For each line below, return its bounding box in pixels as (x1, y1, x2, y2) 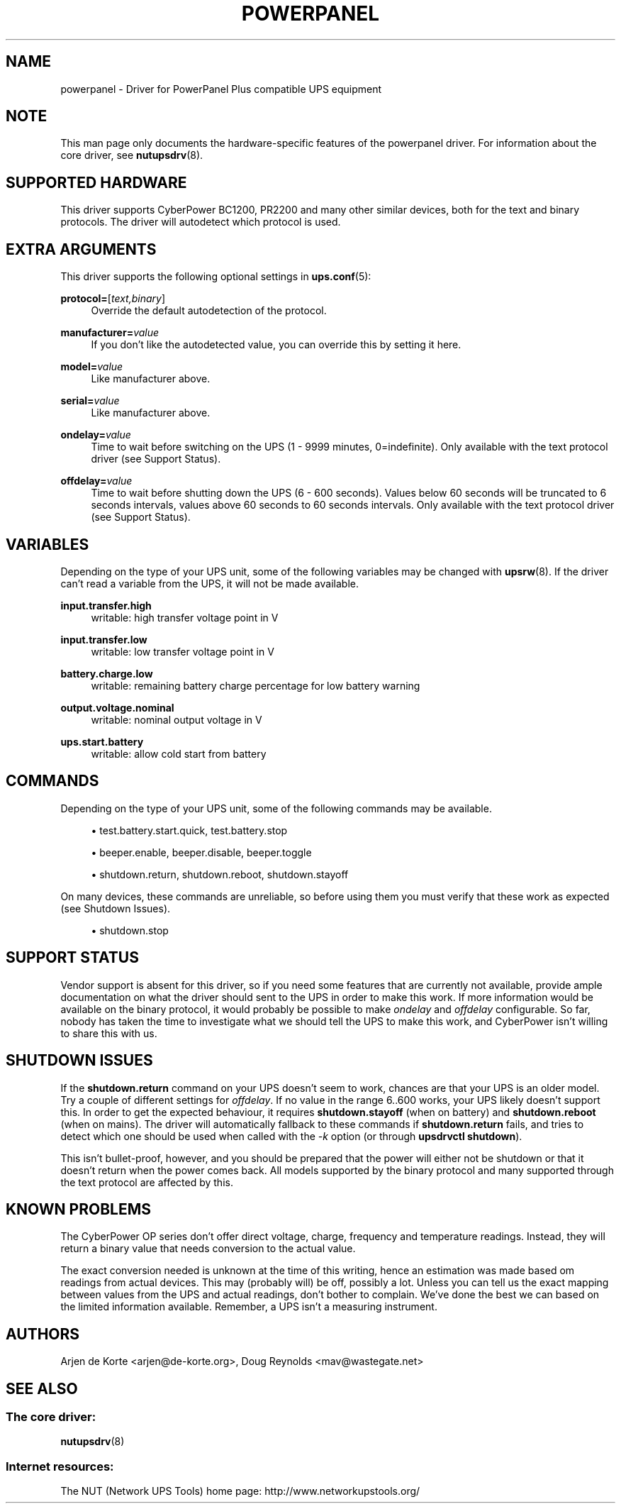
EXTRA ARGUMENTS (6, 240, 157, 258)
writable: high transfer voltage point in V (91, 611, 279, 624)
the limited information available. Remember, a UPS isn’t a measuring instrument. (60, 1300, 437, 1313)
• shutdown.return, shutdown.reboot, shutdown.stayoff (91, 868, 349, 880)
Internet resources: (6, 1459, 114, 1474)
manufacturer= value (60, 326, 160, 339)
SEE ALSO (6, 1379, 78, 1398)
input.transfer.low (60, 633, 147, 646)
